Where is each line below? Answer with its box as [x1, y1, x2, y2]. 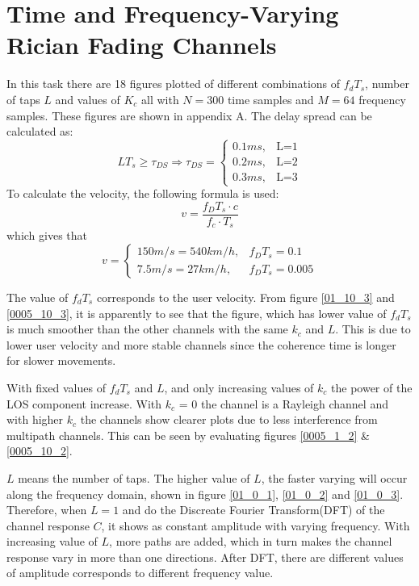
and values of [55, 90, 120, 107]
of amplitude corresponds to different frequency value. [6, 564, 274, 581]
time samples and [227, 90, 314, 107]
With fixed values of [6, 379, 106, 396]
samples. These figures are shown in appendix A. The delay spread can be [6, 107, 372, 123]
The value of [6, 288, 69, 305]
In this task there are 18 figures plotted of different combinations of [6, 75, 341, 92]
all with [141, 90, 179, 107]
